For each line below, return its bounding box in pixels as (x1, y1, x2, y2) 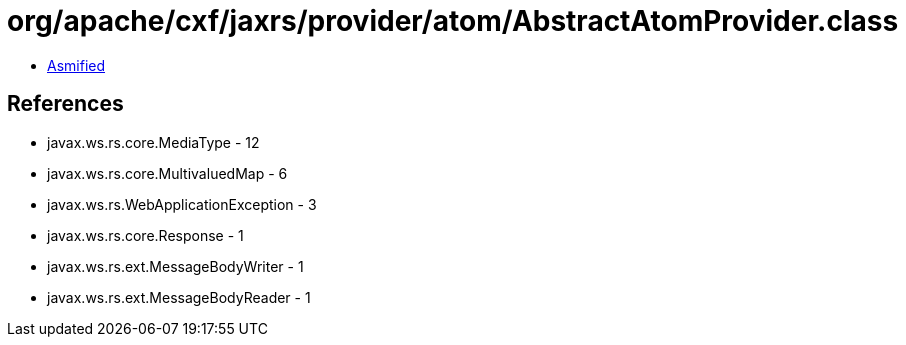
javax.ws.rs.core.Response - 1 (47, 226, 244, 244)
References (7, 91, 124, 117)
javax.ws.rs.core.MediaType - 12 (47, 133, 260, 151)
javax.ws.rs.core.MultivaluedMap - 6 (47, 164, 288, 182)
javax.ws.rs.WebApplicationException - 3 (47, 195, 317, 213)
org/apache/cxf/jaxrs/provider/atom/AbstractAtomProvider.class (7, 4, 899, 38)
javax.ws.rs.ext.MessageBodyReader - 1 (47, 288, 311, 306)
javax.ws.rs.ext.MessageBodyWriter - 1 (47, 257, 304, 275)
